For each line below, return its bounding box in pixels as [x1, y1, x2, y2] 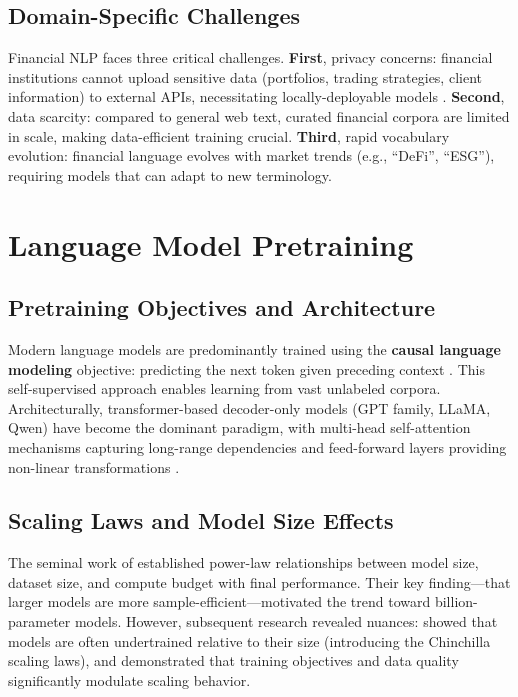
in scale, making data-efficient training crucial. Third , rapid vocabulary [8, 125, 450, 146]
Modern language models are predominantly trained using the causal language [8, 338, 501, 359]
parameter [8, 611, 71, 632]
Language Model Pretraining [8, 223, 414, 264]
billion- [434, 591, 478, 612]
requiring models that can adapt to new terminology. [8, 164, 332, 185]
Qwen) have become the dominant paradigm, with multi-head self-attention [8, 417, 471, 438]
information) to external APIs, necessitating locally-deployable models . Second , [8, 86, 505, 107]
